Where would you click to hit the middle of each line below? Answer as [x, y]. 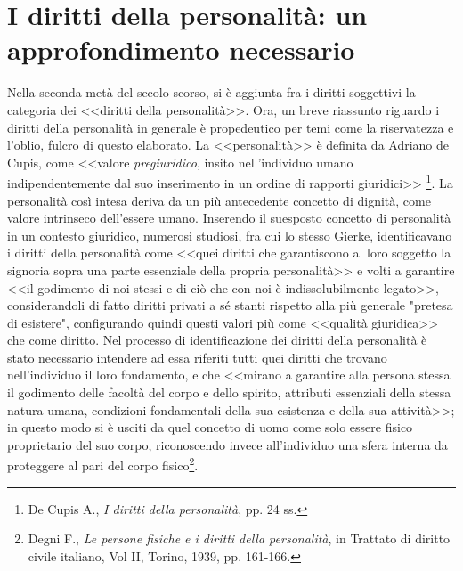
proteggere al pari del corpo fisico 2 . [103, 464]
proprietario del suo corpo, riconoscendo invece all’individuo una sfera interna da [227, 444]
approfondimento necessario [181, 49]
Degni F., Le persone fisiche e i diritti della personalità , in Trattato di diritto [239, 538]
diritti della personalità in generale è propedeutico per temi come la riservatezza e [231, 127]
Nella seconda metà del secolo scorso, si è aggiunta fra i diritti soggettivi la [211, 92]
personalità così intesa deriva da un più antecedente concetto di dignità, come [219, 200]
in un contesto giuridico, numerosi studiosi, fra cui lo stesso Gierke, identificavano [230, 235]
